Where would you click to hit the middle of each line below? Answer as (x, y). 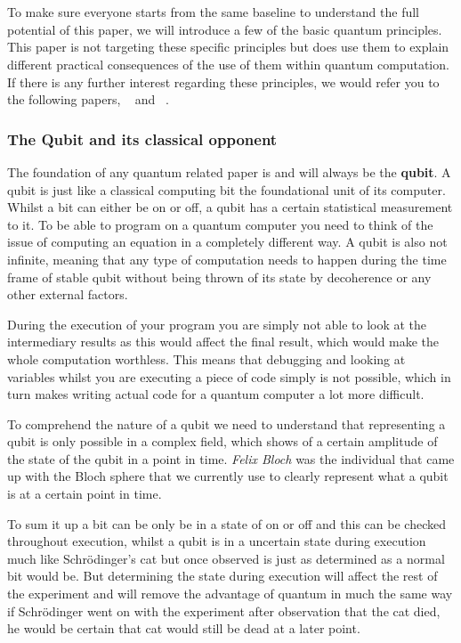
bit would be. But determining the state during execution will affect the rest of (222, 576)
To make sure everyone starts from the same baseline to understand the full (214, 12)
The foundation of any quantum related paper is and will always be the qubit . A (229, 171)
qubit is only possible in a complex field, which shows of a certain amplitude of (222, 441)
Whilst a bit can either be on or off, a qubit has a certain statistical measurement (230, 207)
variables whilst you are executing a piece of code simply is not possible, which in (229, 376)
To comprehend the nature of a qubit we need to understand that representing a (226, 423)
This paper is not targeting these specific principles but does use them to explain (228, 47)
